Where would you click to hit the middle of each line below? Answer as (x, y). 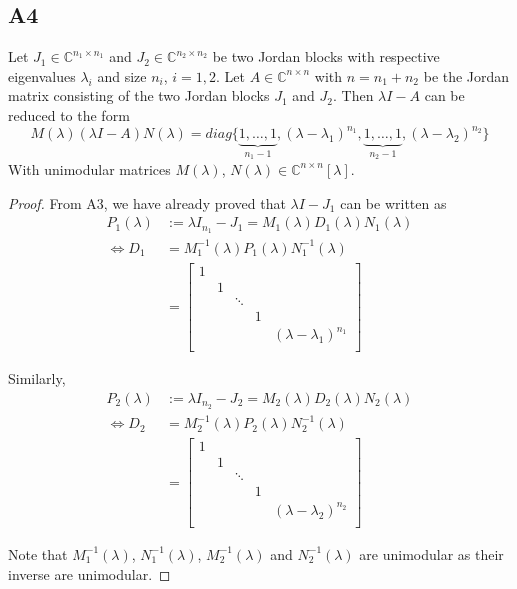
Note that (38, 553)
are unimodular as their (431, 553)
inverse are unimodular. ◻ (89, 573)
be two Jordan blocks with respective (326, 56)
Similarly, (37, 378)
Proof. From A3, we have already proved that (147, 202)
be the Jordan (466, 75)
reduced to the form (69, 114)
